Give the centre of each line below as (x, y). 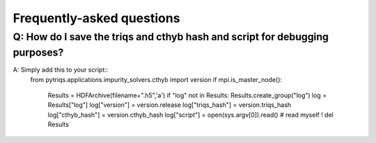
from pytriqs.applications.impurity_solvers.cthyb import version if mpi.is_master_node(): (156, 79)
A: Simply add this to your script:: (61, 70)
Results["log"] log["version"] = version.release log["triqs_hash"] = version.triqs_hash (170, 105)
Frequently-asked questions (96, 18)
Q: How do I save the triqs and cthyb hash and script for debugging (171, 37)
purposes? (38, 52)
